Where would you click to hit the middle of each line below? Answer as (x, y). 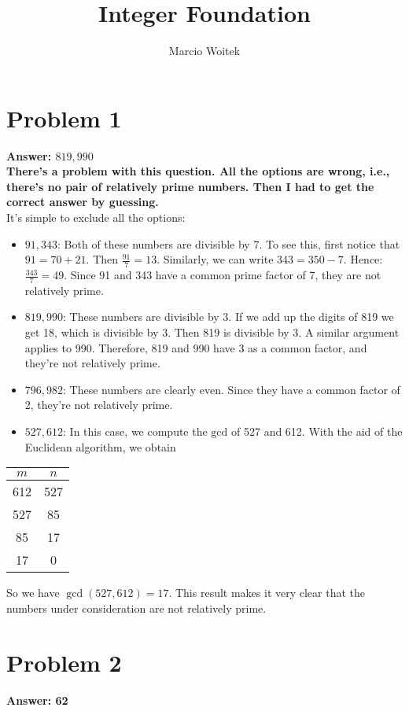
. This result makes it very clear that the (267, 593)
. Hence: (363, 259)
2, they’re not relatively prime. (99, 405)
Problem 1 (64, 118)
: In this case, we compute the (135, 431)
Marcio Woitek (204, 51)
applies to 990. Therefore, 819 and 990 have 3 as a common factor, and (196, 347)
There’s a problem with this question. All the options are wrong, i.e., (198, 171)
